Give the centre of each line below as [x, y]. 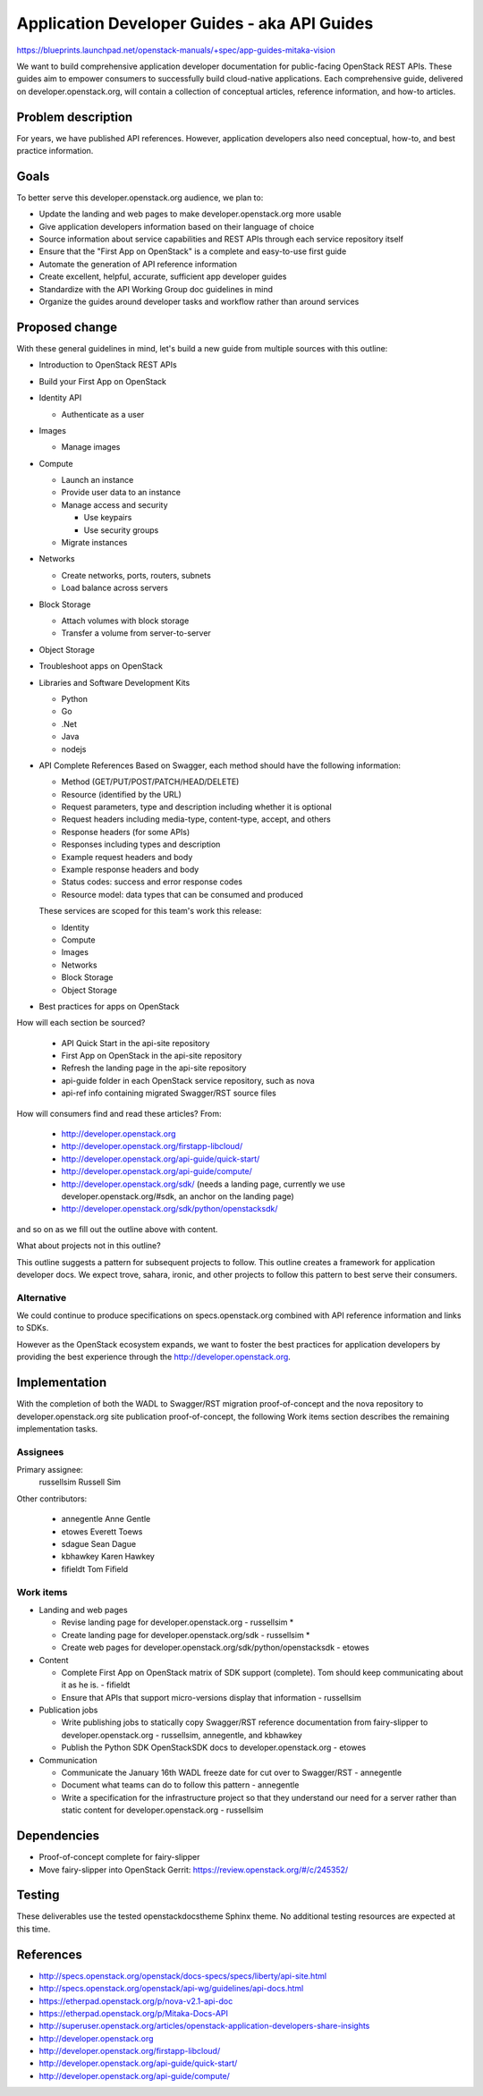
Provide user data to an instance [121, 493]
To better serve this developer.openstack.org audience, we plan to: [140, 198]
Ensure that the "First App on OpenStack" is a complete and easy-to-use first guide [193, 251]
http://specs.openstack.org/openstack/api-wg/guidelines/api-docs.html [171, 1989]
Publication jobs [68, 1710]
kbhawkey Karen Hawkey [108, 1557]
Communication [68, 1760]
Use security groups [121, 530]
